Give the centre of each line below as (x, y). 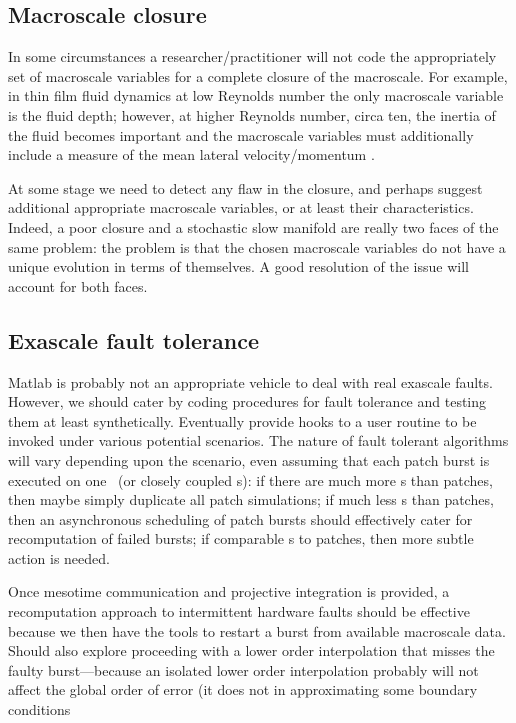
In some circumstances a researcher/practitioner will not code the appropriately (252, 56)
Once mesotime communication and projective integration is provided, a (229, 591)
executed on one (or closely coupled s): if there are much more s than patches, (250, 479)
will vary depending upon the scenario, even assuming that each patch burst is (249, 459)
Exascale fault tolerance (133, 339)
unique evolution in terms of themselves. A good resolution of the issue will (238, 266)
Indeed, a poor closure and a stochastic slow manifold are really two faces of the (253, 226)
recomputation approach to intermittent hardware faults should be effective (239, 611)
